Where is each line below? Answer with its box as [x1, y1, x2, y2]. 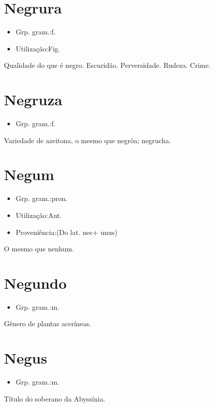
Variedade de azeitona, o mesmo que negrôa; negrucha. [4, 135, 171, 145]
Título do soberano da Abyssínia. [4, 393, 106, 404]
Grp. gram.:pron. [15, 193, 68, 203]
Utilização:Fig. [15, 43, 60, 53]
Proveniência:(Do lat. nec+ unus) [15, 226, 117, 237]
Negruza [4, 89, 63, 110]
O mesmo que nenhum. [4, 243, 74, 254]
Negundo [4, 272, 67, 293]
